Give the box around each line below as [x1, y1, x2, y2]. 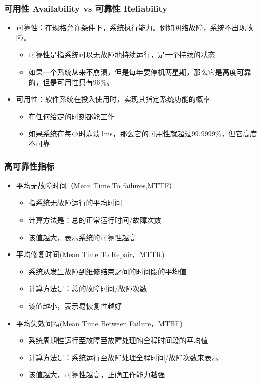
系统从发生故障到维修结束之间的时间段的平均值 [28, 266, 187, 276]
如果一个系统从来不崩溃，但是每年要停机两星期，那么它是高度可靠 [28, 67, 251, 77]
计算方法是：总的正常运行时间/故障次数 [28, 214, 162, 225]
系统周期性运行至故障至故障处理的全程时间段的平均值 [28, 335, 208, 346]
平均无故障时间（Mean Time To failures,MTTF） [16, 180, 176, 190]
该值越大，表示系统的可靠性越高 [28, 231, 136, 242]
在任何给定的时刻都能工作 [28, 111, 115, 121]
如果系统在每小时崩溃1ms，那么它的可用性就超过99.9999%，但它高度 [28, 128, 257, 139]
